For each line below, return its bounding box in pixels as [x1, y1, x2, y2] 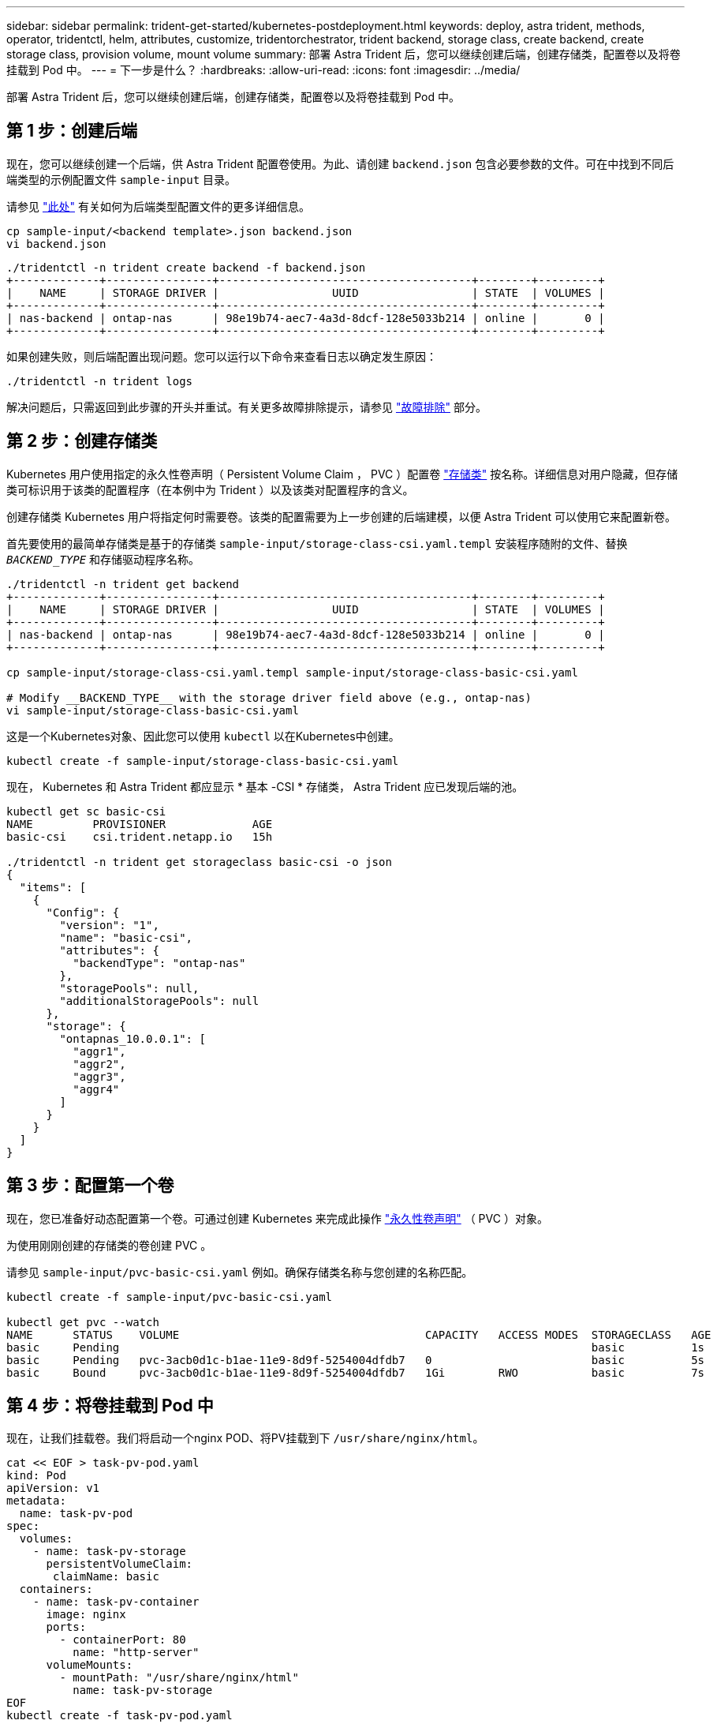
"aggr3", [73, 1070, 126, 1083]
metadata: [6, 1494, 66, 1508]
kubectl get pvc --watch [6, 1315, 159, 1329]
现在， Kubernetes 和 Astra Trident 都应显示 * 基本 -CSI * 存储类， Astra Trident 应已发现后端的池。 [6, 779, 524, 793]
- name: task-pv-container [32, 1595, 200, 1609]
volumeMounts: [46, 1658, 133, 1672]
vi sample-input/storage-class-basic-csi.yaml [6, 703, 299, 717]
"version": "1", [59, 918, 159, 931]
